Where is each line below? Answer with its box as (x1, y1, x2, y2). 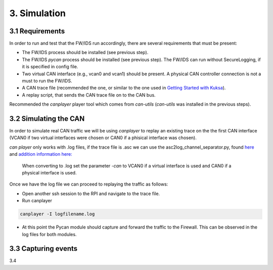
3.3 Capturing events (9, 244, 78, 253)
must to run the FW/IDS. (22, 78, 72, 84)
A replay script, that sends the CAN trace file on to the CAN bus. (22, 92, 156, 98)
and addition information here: (9, 151, 73, 157)
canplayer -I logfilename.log (20, 211, 95, 217)
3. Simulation (9, 8, 66, 19)
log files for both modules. (22, 231, 77, 237)
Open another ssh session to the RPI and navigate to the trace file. (22, 190, 160, 197)
